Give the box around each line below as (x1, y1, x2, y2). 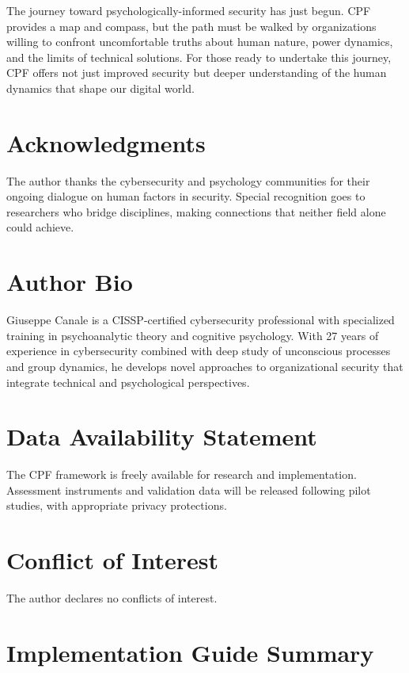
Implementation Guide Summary (6, 636, 374, 668)
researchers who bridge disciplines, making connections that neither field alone (6, 203, 386, 220)
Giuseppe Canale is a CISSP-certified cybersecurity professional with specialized (6, 312, 395, 328)
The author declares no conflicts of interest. (6, 590, 218, 606)
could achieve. (6, 219, 74, 235)
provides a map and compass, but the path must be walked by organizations (6, 17, 377, 34)
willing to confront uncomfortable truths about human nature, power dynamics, (6, 33, 393, 50)
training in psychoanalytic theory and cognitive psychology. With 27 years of (6, 327, 379, 343)
